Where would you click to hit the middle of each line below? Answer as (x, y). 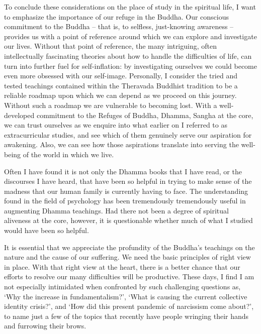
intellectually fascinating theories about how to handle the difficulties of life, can (128, 55)
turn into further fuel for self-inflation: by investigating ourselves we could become (130, 66)
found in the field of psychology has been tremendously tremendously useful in (125, 201)
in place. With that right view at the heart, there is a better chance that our (122, 266)
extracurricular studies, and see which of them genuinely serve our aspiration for (128, 134)
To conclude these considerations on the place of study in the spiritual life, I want (130, 7)
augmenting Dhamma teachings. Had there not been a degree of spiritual (116, 210)
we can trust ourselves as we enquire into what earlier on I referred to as (116, 125)
